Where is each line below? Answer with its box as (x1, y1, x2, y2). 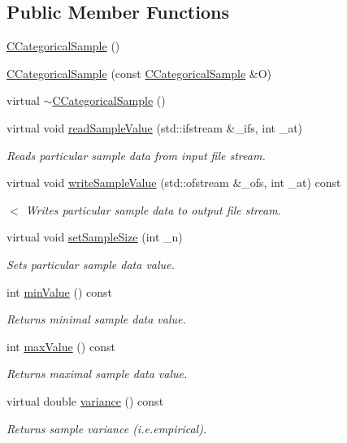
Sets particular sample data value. (7, 255, 175, 272)
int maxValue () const (7, 337, 115, 354)
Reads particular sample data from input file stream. (7, 146, 266, 163)
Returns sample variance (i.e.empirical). (7, 419, 207, 436)
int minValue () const (7, 283, 112, 300)
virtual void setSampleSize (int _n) (7, 228, 183, 245)
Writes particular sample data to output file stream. (25, 201, 281, 218)
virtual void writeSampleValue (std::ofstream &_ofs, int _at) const (7, 174, 341, 191)
